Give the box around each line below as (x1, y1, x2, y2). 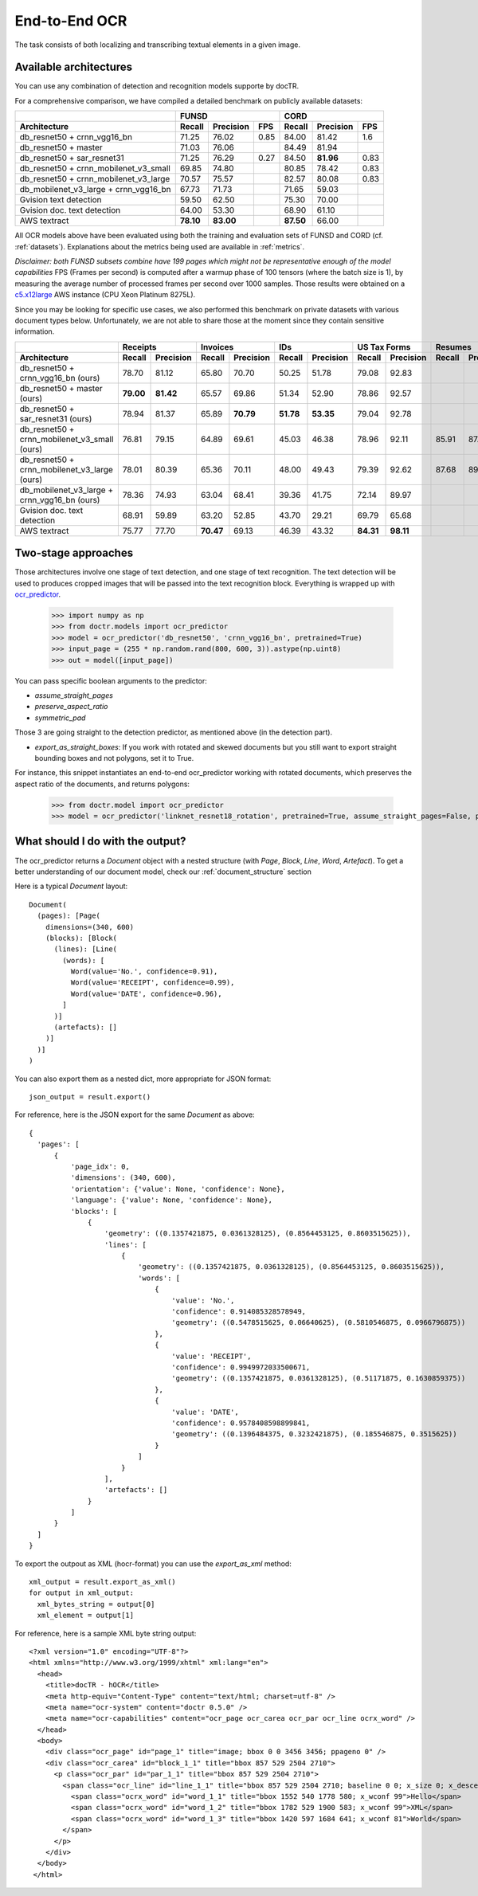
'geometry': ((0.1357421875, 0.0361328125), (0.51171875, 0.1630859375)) (171, 1374, 466, 1383)
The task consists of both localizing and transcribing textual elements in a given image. (14, 40, 300, 49)
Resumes (435, 341, 472, 352)
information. (14, 327, 55, 336)
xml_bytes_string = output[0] (37, 1600, 155, 1608)
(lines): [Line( (53, 945, 118, 954)
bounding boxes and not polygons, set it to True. (34, 753, 194, 762)
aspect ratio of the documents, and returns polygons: (14, 779, 190, 789)
